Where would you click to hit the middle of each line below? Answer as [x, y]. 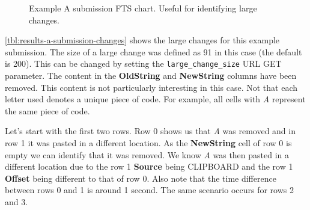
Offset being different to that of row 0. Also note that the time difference [141, 178]
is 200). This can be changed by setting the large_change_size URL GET [143, 63]
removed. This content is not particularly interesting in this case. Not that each [151, 87]
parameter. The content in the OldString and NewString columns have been [151, 76]
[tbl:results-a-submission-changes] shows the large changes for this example [142, 40]
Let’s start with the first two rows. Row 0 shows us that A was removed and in [150, 131]
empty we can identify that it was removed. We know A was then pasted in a [147, 154]
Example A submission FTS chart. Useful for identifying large [143, 8]
